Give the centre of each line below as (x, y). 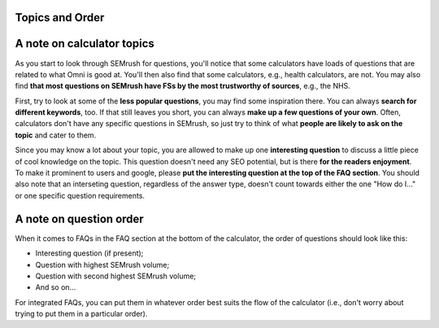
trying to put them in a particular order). (81, 314)
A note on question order (79, 219)
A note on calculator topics (85, 44)
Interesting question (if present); (89, 253)
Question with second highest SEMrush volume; (116, 276)
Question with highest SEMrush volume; (102, 265)
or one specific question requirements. (80, 195)
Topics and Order (60, 17)
